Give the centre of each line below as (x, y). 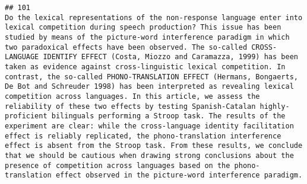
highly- (275, 106)
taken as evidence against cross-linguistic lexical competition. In (145, 67)
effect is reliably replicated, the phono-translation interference (143, 136)
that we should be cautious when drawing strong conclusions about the (149, 155)
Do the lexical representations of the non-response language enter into (154, 17)
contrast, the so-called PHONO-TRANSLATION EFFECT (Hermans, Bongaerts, (151, 77)
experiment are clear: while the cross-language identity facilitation (149, 126)
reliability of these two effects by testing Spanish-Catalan (130, 106)
